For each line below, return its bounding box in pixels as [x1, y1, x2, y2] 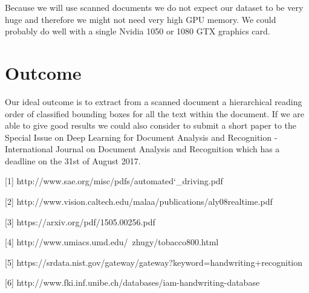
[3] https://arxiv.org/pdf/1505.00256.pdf [5, 215, 155, 228]
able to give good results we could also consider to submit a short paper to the [5, 119, 297, 132]
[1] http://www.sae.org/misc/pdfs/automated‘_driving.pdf [5, 175, 223, 187]
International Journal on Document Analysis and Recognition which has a [5, 143, 280, 155]
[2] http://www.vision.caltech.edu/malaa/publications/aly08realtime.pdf [5, 195, 273, 208]
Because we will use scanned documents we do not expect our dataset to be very [5, 1, 304, 13]
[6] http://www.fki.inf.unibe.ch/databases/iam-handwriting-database [5, 276, 260, 289]
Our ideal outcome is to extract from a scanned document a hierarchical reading [5, 95, 302, 108]
